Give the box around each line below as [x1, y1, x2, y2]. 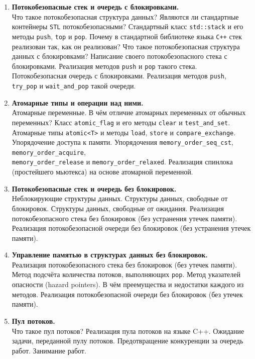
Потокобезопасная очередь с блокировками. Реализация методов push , [12, 70, 226, 81]
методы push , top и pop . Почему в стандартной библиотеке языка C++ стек [12, 31, 242, 41]
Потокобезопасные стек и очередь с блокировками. [12, 2, 179, 12]
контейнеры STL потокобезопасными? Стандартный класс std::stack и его [12, 21, 243, 32]
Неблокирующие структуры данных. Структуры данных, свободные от [12, 193, 228, 204]
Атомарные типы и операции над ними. [12, 97, 144, 108]
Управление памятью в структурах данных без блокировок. [12, 249, 208, 260]
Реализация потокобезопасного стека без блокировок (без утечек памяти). [12, 259, 237, 270]
